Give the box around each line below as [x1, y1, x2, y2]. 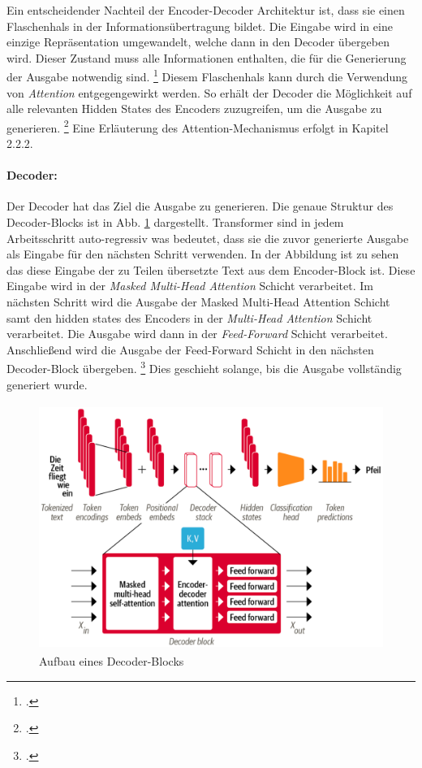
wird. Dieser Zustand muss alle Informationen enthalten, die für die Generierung [6, 49, 407, 66]
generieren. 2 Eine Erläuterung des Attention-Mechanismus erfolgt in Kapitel [6, 116, 389, 136]
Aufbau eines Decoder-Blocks [39, 653, 184, 670]
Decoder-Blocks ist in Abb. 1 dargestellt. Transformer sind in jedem [6, 214, 344, 231]
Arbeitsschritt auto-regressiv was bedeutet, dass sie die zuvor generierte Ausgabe [6, 229, 409, 246]
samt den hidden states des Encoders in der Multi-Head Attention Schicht [6, 309, 372, 326]
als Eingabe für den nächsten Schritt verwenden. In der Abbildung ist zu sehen [6, 245, 399, 263]
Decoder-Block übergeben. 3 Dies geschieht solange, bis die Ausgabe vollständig [6, 358, 402, 377]
